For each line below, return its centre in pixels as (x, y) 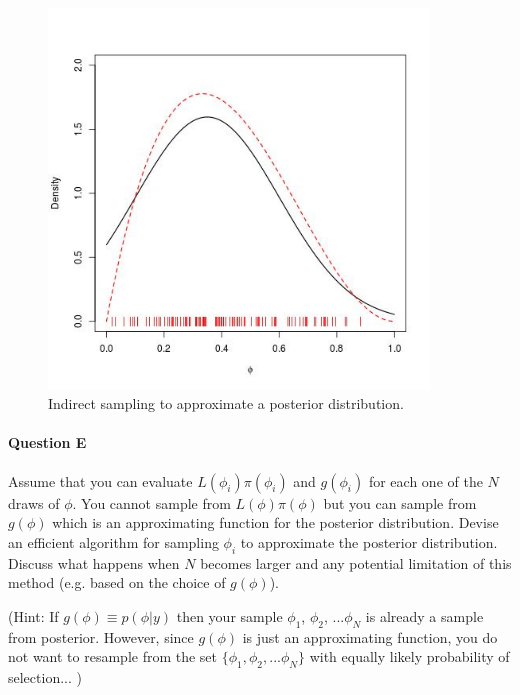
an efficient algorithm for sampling (113, 541)
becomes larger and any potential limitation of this (356, 562)
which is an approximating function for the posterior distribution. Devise (275, 522)
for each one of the (425, 480)
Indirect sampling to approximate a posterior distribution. (226, 403)
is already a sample (424, 615)
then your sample (229, 615)
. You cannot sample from (151, 502)
